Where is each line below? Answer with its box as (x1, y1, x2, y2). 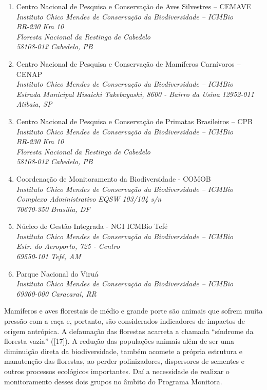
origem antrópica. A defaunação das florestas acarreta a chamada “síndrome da (4, 325, 254, 336)
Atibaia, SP (16, 99, 52, 109)
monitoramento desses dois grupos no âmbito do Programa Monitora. (4, 376, 222, 386)
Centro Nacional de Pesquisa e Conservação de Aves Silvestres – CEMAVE (16, 1, 252, 11)
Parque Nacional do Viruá (16, 268, 99, 279)
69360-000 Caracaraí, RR (16, 288, 97, 299)
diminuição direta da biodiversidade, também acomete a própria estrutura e (4, 345, 242, 356)
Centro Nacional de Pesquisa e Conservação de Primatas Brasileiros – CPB (16, 115, 253, 126)
